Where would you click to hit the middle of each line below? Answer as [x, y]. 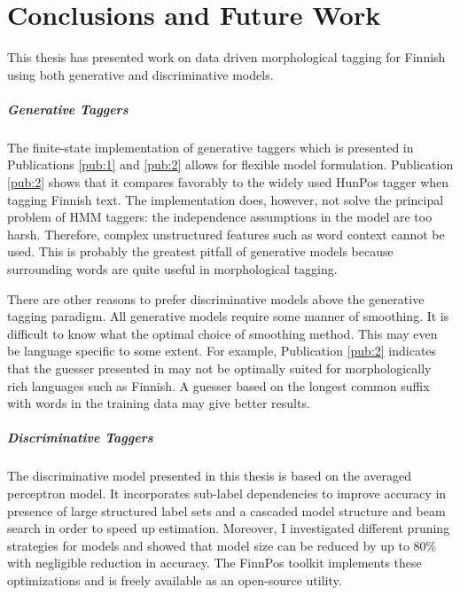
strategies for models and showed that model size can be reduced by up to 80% [222, 545]
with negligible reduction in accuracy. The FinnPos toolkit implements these [214, 563]
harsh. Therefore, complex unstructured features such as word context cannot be [226, 234]
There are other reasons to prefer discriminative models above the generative [216, 298]
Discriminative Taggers [80, 438]
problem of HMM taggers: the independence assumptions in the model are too [220, 217]
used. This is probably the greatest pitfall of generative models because [200, 251]
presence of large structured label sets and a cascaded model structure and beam [226, 510]
